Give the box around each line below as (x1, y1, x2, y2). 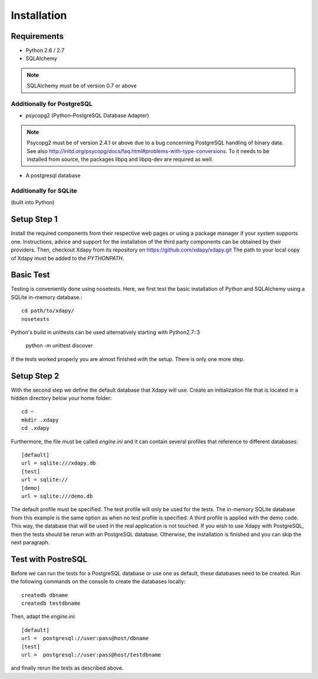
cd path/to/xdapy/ (21, 307, 75, 314)
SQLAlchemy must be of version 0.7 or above (26, 82, 137, 90)
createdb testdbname (21, 600, 81, 607)
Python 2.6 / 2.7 (25, 47, 65, 54)
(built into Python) (11, 199, 55, 206)
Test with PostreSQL (11, 554, 88, 564)
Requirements (11, 31, 64, 41)
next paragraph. (11, 539, 50, 546)
